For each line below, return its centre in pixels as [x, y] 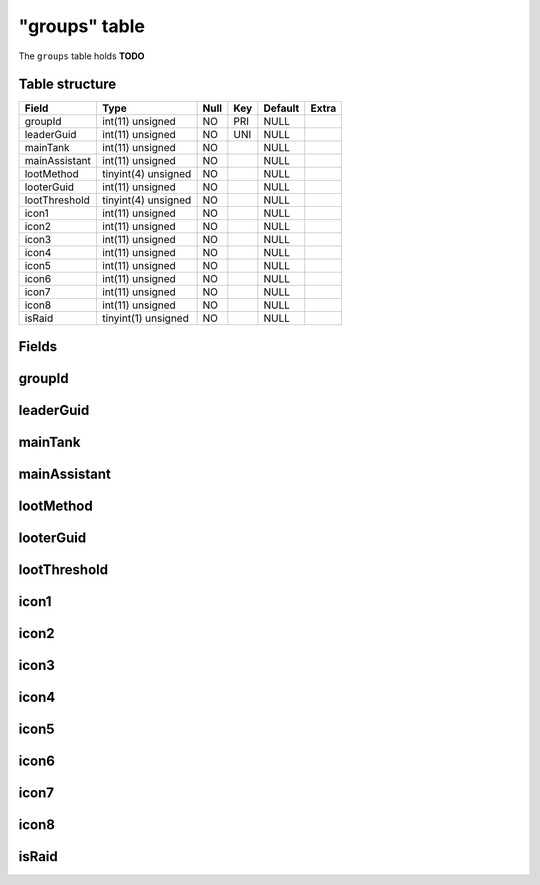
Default [281, 108]
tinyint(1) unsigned [145, 318]
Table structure [67, 84]
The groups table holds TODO [81, 56]
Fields [38, 346]
